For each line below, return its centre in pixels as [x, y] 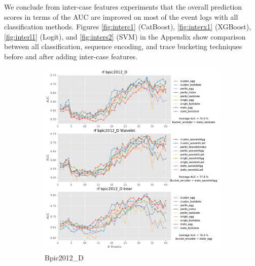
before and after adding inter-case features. [71, 56]
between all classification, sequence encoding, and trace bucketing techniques [123, 46]
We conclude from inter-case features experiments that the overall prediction [123, 7]
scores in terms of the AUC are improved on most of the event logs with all [121, 16]
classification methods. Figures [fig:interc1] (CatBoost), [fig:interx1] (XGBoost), [128, 27]
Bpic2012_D [64, 257]
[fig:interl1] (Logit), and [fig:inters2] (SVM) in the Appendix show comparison [125, 36]
